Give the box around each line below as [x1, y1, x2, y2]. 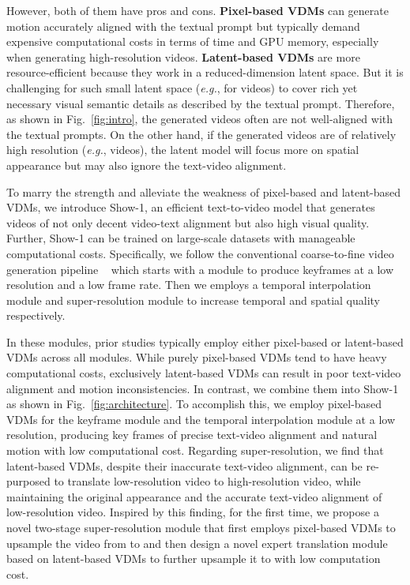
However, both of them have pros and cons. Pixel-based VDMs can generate [6, 2, 389, 18]
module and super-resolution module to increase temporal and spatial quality [6, 291, 381, 308]
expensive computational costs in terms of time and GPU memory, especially [6, 33, 379, 50]
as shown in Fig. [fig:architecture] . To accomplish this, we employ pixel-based [6, 396, 382, 412]
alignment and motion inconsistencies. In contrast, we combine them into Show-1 [6, 380, 399, 396]
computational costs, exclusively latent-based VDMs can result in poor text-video [6, 365, 401, 381]
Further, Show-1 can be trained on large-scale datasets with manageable [6, 230, 355, 246]
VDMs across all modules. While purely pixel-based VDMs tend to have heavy [6, 349, 387, 366]
